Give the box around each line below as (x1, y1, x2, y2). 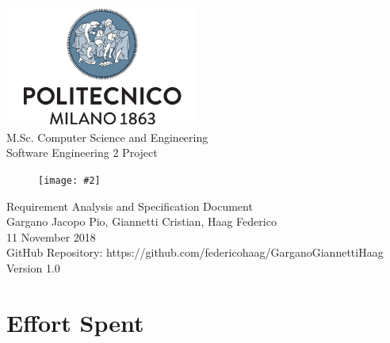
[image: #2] (38, 174, 101, 186)
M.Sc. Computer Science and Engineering (6, 128, 208, 145)
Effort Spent (6, 306, 144, 338)
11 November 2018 (6, 228, 96, 245)
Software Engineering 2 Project (6, 144, 158, 161)
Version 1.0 (6, 259, 60, 276)
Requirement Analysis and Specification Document (6, 197, 253, 214)
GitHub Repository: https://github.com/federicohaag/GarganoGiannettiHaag (6, 244, 384, 261)
